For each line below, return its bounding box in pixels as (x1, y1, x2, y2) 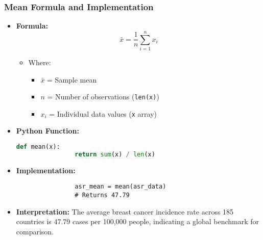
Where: (28, 57, 51, 67)
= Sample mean (47, 74, 97, 85)
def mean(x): (16, 143, 60, 151)
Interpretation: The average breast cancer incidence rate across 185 (16, 206, 234, 217)
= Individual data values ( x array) (49, 108, 157, 119)
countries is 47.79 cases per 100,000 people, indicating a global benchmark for (16, 216, 259, 227)
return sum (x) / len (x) (75, 150, 155, 158)
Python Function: (16, 125, 79, 136)
